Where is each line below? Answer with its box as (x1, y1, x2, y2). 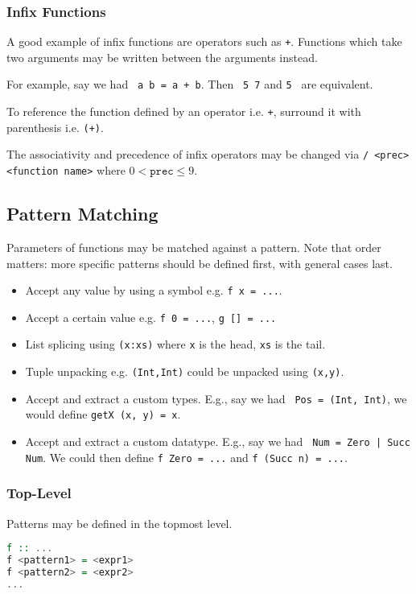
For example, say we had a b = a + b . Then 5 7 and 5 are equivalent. (6, 76, 373, 93)
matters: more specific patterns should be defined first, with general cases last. (6, 254, 393, 271)
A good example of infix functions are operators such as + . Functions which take (6, 33, 402, 50)
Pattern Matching (6, 201, 159, 226)
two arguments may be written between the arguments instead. (6, 48, 318, 65)
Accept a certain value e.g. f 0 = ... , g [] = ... (25, 308, 277, 325)
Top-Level (6, 483, 72, 503)
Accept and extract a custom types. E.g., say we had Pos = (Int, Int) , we (25, 390, 407, 406)
